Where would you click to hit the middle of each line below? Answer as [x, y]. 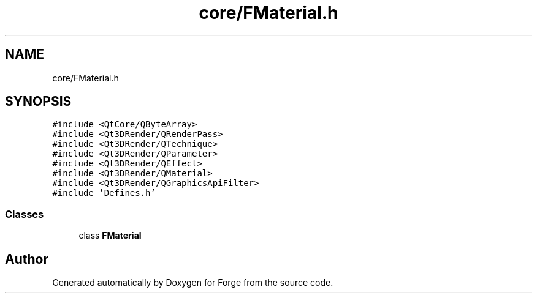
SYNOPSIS [38, 102]
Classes [25, 214]
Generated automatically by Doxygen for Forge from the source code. [193, 283]
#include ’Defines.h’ [104, 193]
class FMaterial [110, 236]
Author [27, 259]
